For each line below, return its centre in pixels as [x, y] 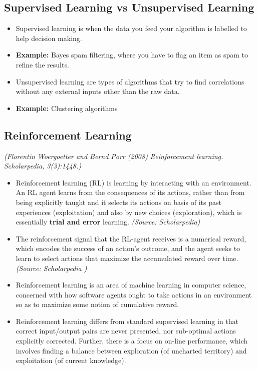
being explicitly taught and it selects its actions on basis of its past [118, 202]
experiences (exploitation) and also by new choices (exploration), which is [129, 212]
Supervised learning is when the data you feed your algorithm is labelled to [131, 28]
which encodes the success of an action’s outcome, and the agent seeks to [128, 248]
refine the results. [42, 64]
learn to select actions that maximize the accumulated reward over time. [127, 258]
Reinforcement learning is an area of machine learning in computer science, [131, 285]
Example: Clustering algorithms [67, 108]
